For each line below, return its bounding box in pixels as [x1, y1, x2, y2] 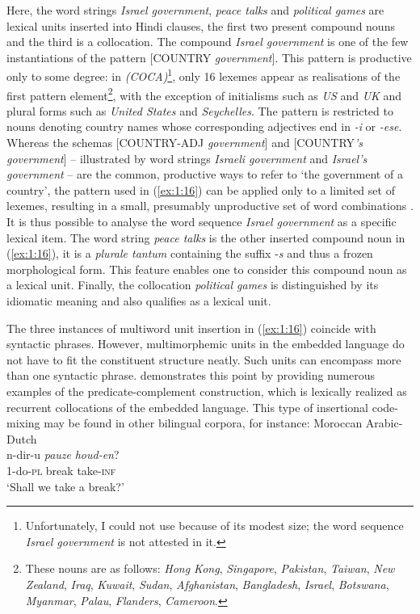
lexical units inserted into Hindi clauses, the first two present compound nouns [6, 17, 395, 34]
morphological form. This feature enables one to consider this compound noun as [6, 260, 407, 277]
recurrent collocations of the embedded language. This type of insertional [6, 398, 369, 415]
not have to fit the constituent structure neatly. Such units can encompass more [6, 351, 401, 368]
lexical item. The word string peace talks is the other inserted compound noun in [6, 229, 405, 246]
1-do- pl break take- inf [6, 461, 116, 478]
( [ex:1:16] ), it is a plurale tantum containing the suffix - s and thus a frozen [6, 245, 373, 262]
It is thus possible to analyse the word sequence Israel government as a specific [6, 213, 397, 230]
